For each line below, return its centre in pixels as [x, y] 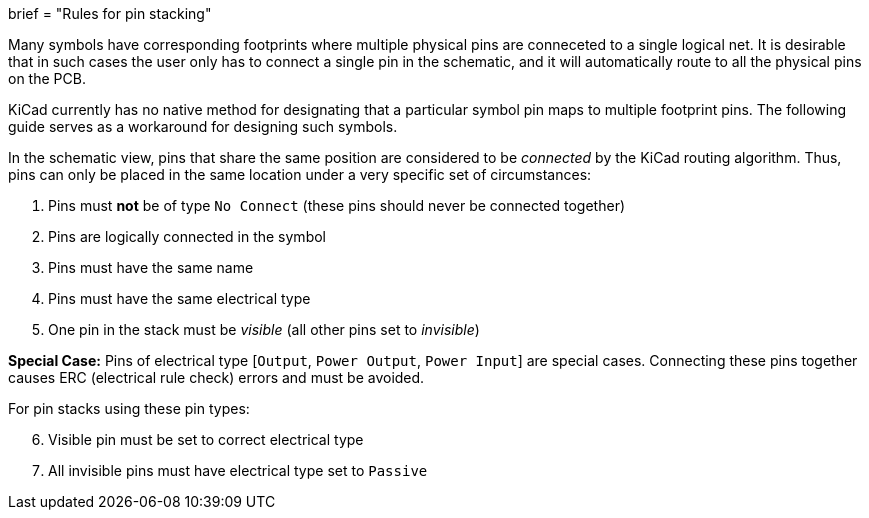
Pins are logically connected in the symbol [187, 236]
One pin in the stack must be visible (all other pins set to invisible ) [264, 329]
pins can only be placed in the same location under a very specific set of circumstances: [300, 174]
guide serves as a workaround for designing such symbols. [203, 126]
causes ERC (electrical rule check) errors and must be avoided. [216, 377]
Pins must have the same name [151, 267]
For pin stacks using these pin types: [129, 408]
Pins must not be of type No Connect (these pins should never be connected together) [337, 205]
